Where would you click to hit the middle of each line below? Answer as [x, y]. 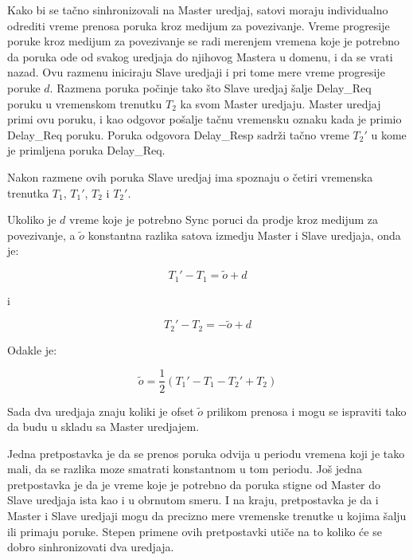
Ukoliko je [32, 219]
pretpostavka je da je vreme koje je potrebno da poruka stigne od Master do [194, 484]
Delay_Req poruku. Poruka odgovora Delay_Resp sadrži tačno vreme [178, 134]
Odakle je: [32, 349]
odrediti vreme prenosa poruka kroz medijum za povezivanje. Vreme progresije [199, 25]
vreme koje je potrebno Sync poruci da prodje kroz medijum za [224, 219]
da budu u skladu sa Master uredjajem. [103, 427]
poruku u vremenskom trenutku [85, 103]
